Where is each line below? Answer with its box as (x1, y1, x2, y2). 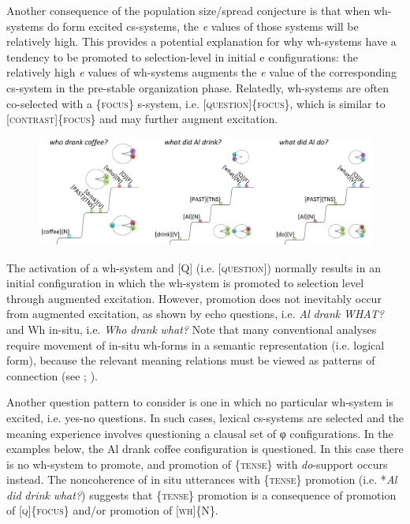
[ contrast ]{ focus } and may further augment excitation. (6, 110, 278, 127)
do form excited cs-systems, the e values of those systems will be (47, 17, 359, 34)
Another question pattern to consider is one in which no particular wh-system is (6, 394, 393, 410)
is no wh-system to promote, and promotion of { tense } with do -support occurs (6, 455, 388, 472)
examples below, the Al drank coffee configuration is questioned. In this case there (6, 440, 404, 457)
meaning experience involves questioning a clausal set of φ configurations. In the (6, 425, 393, 441)
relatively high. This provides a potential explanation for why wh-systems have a (6, 33, 397, 50)
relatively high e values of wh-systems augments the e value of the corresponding (6, 64, 397, 80)
